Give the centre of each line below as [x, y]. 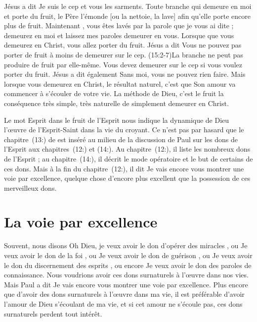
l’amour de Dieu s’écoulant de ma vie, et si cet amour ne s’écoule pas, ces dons [123, 303]
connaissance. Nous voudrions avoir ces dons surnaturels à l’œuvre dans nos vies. [126, 275]
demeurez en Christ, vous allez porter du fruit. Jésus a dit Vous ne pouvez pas [123, 45]
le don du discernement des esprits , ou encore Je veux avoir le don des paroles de [128, 265]
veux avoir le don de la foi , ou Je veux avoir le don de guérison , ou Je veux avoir [128, 255]
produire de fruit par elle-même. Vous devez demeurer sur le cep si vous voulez [123, 64]
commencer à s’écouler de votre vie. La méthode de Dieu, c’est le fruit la [114, 93]
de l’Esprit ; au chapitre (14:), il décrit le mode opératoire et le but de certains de [128, 158]
